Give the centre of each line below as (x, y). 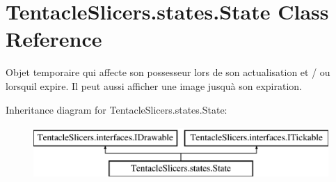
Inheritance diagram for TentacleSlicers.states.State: (117, 109)
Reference (54, 39)
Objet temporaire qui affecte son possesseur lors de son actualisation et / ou (168, 72)
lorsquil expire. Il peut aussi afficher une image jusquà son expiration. (154, 85)
